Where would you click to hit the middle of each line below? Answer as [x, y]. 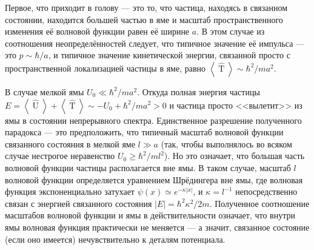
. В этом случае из [231, 31]
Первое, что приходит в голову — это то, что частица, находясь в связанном [146, 7]
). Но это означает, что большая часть [234, 156]
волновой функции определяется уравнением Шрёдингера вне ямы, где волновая [154, 179]
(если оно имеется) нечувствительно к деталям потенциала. [115, 239]
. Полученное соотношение [259, 203]
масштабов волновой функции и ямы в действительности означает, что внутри [150, 215]
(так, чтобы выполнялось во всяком [226, 144]
